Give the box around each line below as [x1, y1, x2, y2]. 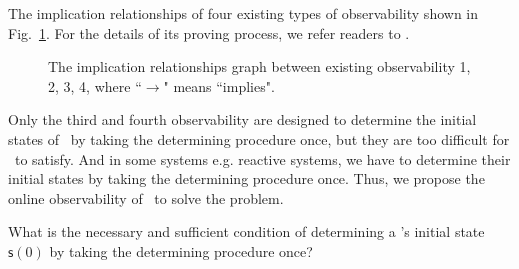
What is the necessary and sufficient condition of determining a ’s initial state [8, 221, 485, 242]
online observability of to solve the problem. [8, 187, 284, 208]
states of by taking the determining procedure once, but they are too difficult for [8, 128, 510, 149]
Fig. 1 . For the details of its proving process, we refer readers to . [8, 22, 410, 43]
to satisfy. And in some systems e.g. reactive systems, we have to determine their [14, 148, 511, 169]
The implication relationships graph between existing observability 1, [48, 56, 471, 77]
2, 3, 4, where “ [48, 75, 142, 96]
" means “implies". [163, 75, 275, 96]
